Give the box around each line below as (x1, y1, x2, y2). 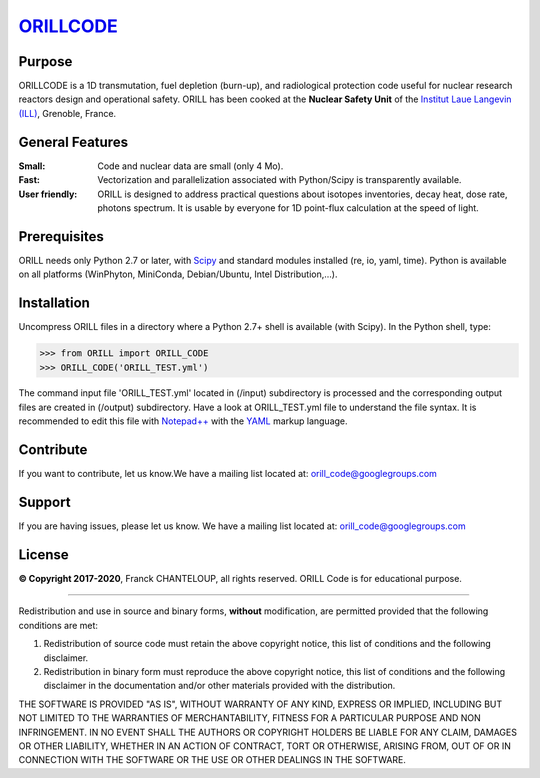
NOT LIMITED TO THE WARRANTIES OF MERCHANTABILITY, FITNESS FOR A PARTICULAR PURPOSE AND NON (18, 712, 482, 724)
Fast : (18, 174, 40, 186)
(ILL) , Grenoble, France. (18, 107, 117, 119)
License (18, 546, 69, 563)
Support (18, 493, 71, 510)
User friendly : (18, 188, 78, 200)
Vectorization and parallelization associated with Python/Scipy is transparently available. (97, 174, 462, 186)
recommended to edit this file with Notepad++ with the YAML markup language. (18, 415, 349, 427)
